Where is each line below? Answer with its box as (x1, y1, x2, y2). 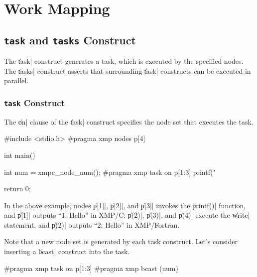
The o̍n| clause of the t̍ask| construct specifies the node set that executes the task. (4, 116, 254, 127)
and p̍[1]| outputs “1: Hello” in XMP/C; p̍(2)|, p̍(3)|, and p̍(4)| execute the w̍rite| (4, 210, 250, 220)
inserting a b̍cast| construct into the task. (4, 246, 130, 257)
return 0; (4, 183, 31, 194)
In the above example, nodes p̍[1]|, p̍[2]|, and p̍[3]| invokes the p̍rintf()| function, (4, 200, 246, 210)
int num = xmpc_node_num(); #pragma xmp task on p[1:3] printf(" (4, 166, 216, 177)
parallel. (4, 75, 29, 86)
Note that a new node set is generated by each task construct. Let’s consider (4, 236, 238, 247)
